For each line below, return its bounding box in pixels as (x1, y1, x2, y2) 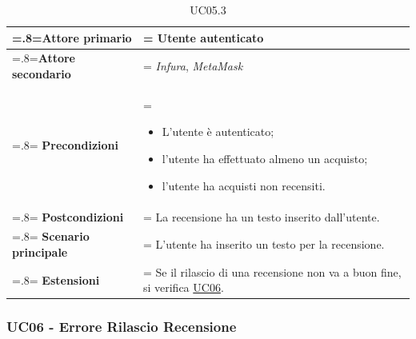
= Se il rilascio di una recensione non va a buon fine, (142, 263, 402, 280)
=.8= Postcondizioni (12, 208, 124, 225)
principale (12, 243, 68, 260)
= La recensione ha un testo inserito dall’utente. (142, 208, 380, 225)
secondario (12, 66, 71, 82)
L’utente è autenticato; (162, 123, 274, 140)
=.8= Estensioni (12, 271, 100, 288)
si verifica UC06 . (142, 279, 224, 296)
